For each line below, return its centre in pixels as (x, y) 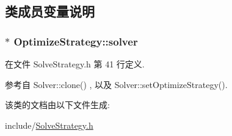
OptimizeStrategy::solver (76, 41)
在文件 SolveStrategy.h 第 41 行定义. (75, 64)
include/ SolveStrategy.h (49, 125)
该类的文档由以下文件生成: (57, 105)
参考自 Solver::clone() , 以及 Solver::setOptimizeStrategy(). (116, 84)
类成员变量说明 (50, 11)
